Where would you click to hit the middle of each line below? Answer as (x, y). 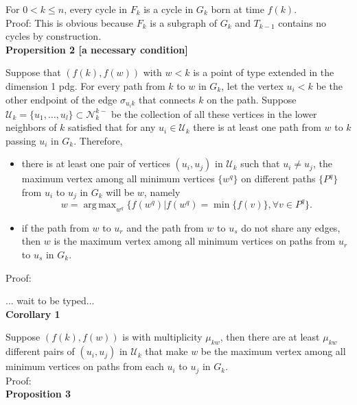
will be (120, 192)
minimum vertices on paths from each (85, 366)
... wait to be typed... (50, 300)
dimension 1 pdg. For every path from (85, 85)
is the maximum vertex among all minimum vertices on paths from (195, 241)
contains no (302, 22)
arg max (100, 205)
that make (166, 351)
